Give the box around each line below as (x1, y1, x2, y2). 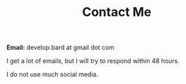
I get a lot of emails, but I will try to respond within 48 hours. (6, 57, 180, 65)
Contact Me (82, 4, 152, 20)
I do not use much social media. (6, 70, 99, 78)
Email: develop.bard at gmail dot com (6, 43, 115, 52)
